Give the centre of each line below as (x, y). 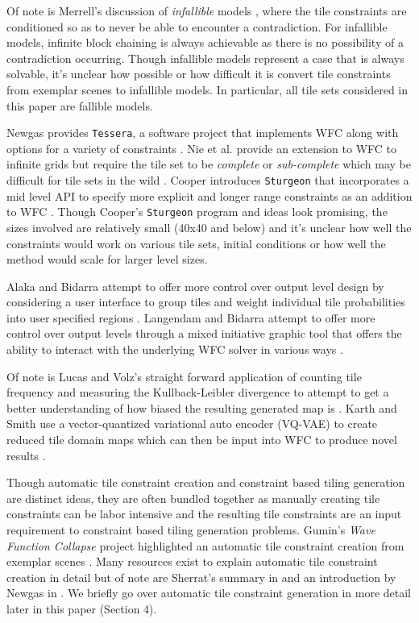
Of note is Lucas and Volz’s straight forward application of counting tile (184, 376)
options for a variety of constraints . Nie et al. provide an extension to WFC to (202, 148)
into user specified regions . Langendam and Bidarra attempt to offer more (191, 317)
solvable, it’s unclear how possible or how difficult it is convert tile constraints (199, 74)
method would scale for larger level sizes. (107, 259)
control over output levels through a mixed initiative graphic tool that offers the (204, 333)
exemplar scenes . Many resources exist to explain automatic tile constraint (192, 561)
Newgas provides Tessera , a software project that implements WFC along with (203, 133)
